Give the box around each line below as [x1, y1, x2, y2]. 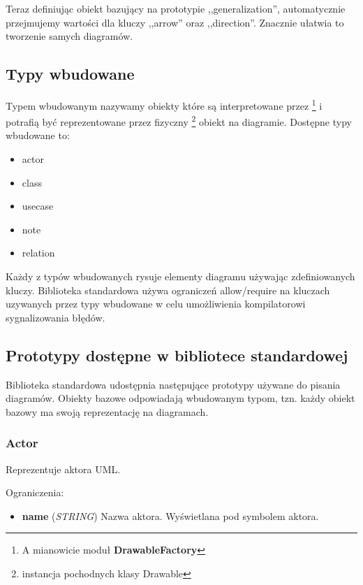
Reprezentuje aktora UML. [6, 461, 121, 476]
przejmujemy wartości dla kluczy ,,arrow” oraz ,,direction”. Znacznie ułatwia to [6, 15, 344, 29]
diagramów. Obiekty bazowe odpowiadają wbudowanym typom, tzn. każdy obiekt [6, 391, 355, 405]
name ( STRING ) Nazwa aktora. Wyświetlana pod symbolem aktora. [22, 508, 319, 523]
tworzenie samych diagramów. [6, 29, 133, 43]
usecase [22, 198, 54, 213]
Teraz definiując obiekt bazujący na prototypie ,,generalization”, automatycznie [6, 1, 346, 15]
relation [22, 245, 55, 260]
